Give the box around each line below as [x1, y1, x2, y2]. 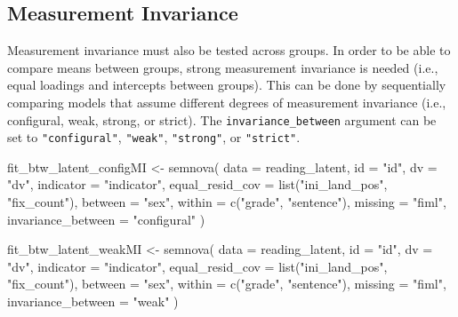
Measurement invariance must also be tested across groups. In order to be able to [7, 41, 451, 59]
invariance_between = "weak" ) [7, 292, 179, 311]
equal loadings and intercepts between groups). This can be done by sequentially [7, 75, 446, 94]
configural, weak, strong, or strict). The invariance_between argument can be [7, 110, 437, 129]
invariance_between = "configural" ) [7, 210, 205, 228]
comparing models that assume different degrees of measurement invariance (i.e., [7, 92, 446, 111]
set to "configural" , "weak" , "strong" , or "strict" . [7, 128, 301, 147]
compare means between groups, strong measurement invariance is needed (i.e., [7, 58, 438, 76]
